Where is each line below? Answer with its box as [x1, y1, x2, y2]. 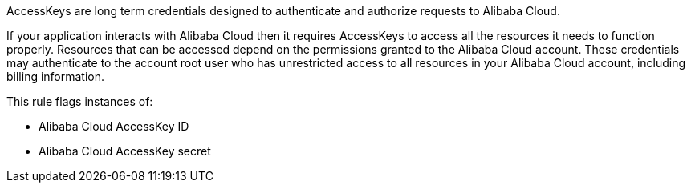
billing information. [6, 70, 105, 83]
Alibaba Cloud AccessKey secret [39, 144, 211, 158]
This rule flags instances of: [6, 94, 153, 108]
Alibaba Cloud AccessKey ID [39, 119, 189, 133]
